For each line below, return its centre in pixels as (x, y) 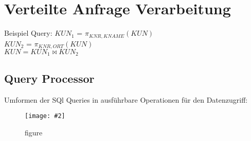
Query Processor (49, 78)
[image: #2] (45, 116)
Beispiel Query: (28, 33)
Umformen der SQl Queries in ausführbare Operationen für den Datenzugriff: (126, 99)
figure (34, 132)
